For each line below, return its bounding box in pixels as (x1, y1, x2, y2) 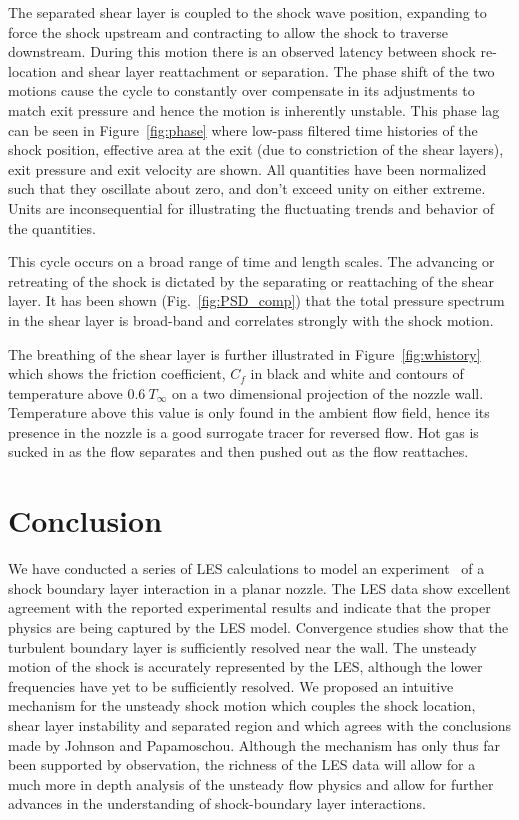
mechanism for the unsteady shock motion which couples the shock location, (8, 695, 476, 716)
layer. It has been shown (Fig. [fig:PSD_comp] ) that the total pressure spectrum (8, 290, 505, 311)
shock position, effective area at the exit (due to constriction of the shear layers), (8, 139, 504, 160)
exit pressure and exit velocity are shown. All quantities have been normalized (8, 158, 487, 179)
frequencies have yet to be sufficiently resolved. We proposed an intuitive (8, 675, 454, 696)
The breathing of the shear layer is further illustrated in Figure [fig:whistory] (8, 343, 481, 364)
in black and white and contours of (250, 363, 464, 384)
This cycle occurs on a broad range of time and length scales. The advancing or (8, 251, 495, 272)
